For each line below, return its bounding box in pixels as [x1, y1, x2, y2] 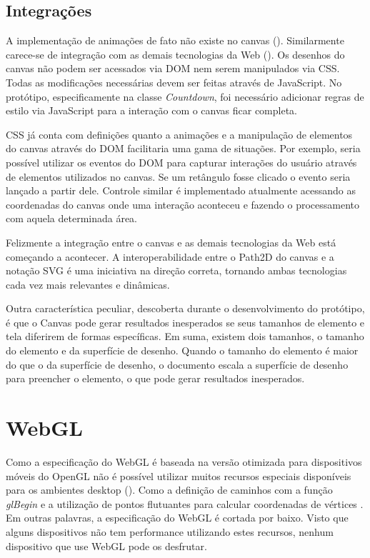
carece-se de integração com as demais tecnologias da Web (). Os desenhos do [6, 46, 345, 61]
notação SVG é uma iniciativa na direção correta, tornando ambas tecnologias [6, 263, 347, 278]
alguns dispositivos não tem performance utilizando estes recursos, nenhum [6, 524, 334, 539]
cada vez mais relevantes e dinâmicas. [6, 276, 170, 292]
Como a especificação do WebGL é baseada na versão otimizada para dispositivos [6, 454, 362, 469]
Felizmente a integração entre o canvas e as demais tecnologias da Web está [6, 234, 336, 249]
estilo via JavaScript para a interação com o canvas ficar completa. [6, 103, 298, 118]
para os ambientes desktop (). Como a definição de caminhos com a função [6, 482, 333, 497]
